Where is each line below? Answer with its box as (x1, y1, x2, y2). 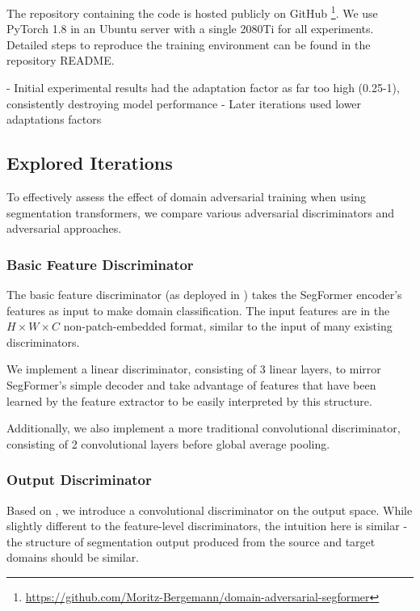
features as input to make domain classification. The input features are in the (6, 301, 390, 318)
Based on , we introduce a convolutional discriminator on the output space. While (6, 501, 413, 518)
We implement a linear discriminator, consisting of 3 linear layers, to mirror (6, 360, 381, 377)
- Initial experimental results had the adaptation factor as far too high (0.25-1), (6, 79, 400, 96)
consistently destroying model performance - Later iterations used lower (6, 95, 362, 112)
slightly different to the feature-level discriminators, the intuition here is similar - (6, 517, 408, 534)
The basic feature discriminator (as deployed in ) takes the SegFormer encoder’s (6, 286, 402, 303)
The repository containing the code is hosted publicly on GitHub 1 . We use (6, 2, 378, 21)
